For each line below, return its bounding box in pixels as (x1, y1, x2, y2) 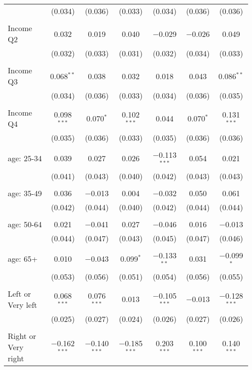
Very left (8, 299, 37, 310)
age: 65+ (8, 253, 38, 265)
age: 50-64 (8, 218, 42, 230)
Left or (8, 287, 31, 299)
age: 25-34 (8, 152, 42, 164)
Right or (8, 330, 36, 341)
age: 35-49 (8, 187, 42, 199)
